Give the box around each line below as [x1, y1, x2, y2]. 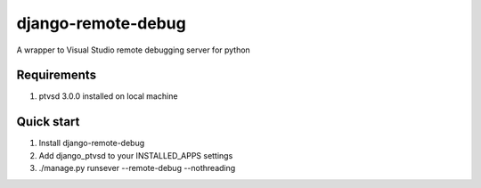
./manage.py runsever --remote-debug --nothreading [38, 163, 236, 174]
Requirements [16, 68, 97, 83]
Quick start [16, 114, 80, 129]
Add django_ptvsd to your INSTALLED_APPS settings [38, 150, 233, 160]
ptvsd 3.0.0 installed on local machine [38, 91, 178, 102]
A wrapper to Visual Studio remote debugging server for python [16, 45, 251, 55]
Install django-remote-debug [38, 138, 145, 149]
